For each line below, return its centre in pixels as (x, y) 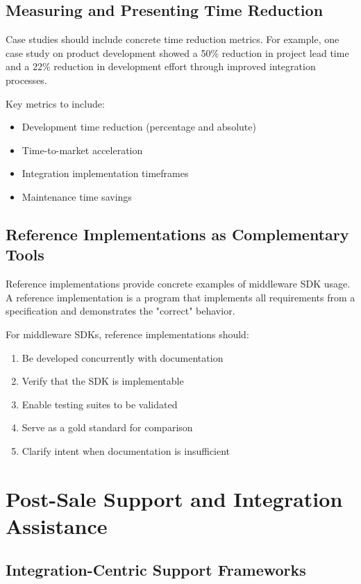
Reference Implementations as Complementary (177, 234)
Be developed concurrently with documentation (123, 357)
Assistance (57, 525)
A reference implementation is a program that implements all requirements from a (180, 297)
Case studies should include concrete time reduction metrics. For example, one (173, 39)
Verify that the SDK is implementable (103, 381)
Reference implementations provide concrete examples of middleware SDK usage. (178, 284)
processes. (26, 80)
